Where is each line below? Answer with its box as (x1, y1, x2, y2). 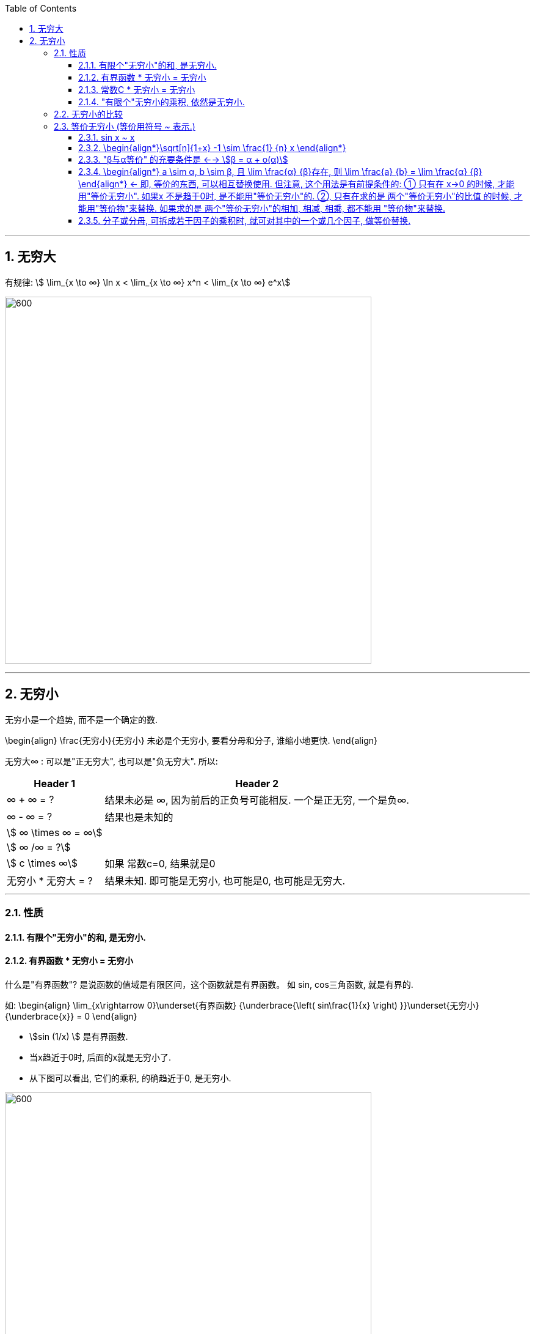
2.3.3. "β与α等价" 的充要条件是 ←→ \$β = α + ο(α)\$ (78, 154, 288, 165)
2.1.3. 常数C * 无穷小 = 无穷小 (78, 84, 195, 95)
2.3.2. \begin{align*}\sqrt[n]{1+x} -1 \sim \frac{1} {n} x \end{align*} (78, 143, 346, 153)
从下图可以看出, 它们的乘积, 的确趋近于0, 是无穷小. (29, 1072, 231, 1083)
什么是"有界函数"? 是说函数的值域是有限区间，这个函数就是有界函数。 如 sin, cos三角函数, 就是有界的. (5, 979, 413, 990)
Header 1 (34, 777, 76, 790)
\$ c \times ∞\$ (7, 856, 78, 869)
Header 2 (235, 777, 279, 790)
